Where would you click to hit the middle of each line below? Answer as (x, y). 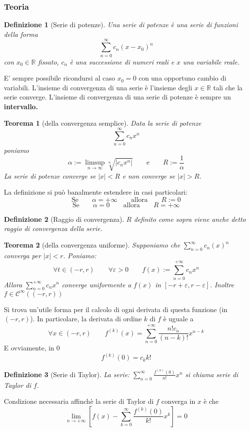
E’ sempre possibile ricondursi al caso (59, 78)
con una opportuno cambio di (183, 78)
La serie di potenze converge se (50, 175)
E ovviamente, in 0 (32, 348)
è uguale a (178, 319)
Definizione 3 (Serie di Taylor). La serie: (67, 374)
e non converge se (149, 175)
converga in (178, 401)
